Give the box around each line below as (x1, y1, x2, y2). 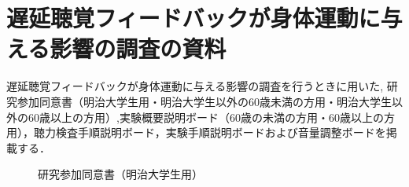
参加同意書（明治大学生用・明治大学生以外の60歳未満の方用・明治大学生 (17, 93, 392, 109)
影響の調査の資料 (50, 32, 227, 64)
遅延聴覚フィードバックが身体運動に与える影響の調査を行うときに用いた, (6, 78, 384, 94)
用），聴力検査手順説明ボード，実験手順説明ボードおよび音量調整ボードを (6, 124, 386, 141)
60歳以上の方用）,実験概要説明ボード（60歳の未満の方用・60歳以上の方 (28, 108, 395, 125)
